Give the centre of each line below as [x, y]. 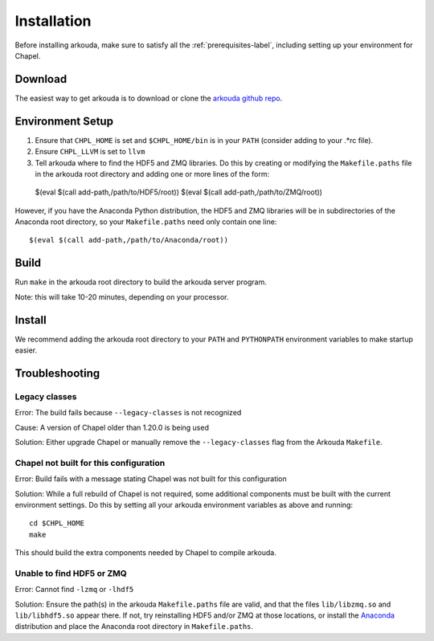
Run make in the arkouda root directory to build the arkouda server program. [141, 282]
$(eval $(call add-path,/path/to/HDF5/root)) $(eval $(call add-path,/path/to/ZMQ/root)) [179, 192]
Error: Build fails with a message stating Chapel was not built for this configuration [151, 479]
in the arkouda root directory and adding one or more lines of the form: [152, 174]
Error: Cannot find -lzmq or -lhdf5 [74, 590]
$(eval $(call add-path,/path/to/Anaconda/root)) [129, 240]
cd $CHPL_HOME [57, 523]
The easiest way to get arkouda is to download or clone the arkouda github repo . [149, 98]
